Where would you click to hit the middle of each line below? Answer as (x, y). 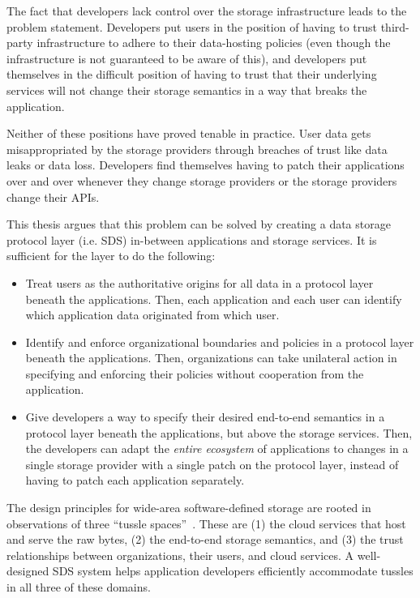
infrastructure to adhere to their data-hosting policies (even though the (214, 43)
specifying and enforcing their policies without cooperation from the (195, 373)
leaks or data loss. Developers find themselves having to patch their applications (206, 165)
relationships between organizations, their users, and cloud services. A (180, 555)
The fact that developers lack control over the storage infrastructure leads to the (207, 11)
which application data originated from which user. (152, 315)
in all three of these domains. (79, 587)
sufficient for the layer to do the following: (111, 256)
